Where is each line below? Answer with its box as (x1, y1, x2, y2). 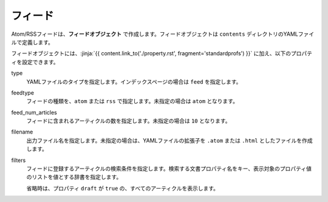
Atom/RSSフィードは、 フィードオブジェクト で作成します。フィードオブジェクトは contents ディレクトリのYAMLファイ (11, 30, 315, 38)
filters (11, 157, 26, 164)
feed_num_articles (11, 109, 57, 116)
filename (11, 128, 33, 136)
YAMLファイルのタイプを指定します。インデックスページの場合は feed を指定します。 (26, 78, 242, 85)
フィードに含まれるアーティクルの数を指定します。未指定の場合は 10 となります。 (26, 117, 231, 124)
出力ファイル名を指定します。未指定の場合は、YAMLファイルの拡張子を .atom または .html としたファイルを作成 (26, 136, 313, 144)
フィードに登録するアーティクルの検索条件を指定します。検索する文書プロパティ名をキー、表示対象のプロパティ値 (26, 165, 312, 172)
